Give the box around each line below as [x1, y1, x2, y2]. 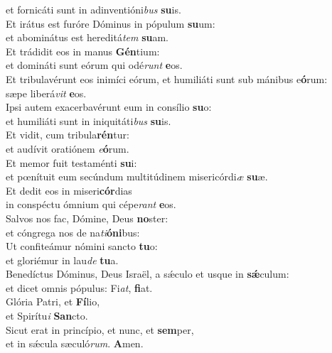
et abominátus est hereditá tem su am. [6, 30, 169, 45]
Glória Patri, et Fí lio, [6, 294, 100, 309]
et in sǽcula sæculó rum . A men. [6, 336, 144, 351]
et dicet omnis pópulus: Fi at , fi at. [6, 280, 153, 295]
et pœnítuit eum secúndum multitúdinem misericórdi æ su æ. [6, 169, 268, 184]
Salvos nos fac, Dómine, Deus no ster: [6, 210, 168, 225]
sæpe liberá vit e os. [6, 85, 87, 100]
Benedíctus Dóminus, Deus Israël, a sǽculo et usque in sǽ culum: [6, 266, 289, 281]
